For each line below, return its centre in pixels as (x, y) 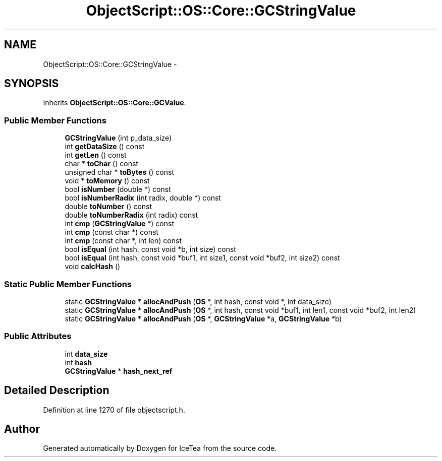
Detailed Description (57, 390)
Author (22, 429)
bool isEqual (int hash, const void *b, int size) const (150, 249)
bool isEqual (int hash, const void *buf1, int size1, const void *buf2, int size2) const (202, 258)
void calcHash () (93, 267)
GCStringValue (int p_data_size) (118, 138)
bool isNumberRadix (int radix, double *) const (143, 198)
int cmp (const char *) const (112, 232)
